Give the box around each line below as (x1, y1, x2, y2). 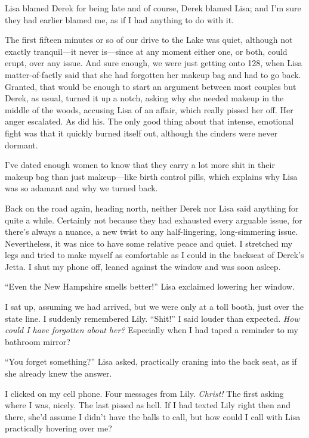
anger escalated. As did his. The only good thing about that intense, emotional (5, 115, 294, 128)
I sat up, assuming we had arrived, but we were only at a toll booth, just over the (5, 300, 304, 313)
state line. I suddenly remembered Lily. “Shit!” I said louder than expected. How (5, 312, 299, 324)
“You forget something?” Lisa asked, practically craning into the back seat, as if (5, 355, 297, 368)
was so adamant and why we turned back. (5, 182, 158, 194)
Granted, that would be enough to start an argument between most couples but (5, 80, 296, 92)
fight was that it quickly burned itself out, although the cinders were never (5, 126, 277, 139)
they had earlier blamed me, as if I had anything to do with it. (5, 13, 234, 26)
